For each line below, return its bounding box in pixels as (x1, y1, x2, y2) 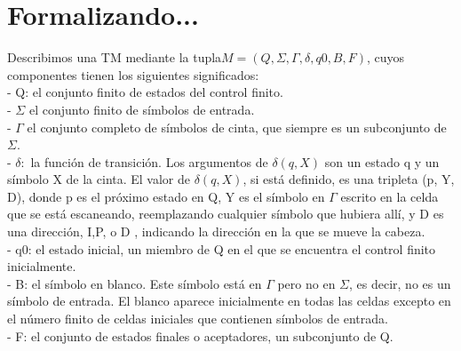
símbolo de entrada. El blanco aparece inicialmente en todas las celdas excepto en (7, 291, 451, 310)
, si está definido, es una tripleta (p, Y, (242, 170, 455, 188)
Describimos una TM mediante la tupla (7, 48, 222, 67)
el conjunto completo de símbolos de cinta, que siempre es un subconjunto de (27, 117, 447, 136)
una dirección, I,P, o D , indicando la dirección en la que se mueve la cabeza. (7, 222, 425, 241)
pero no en (277, 274, 336, 292)
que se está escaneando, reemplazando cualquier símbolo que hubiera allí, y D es (7, 204, 444, 223)
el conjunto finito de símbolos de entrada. (28, 100, 255, 118)
